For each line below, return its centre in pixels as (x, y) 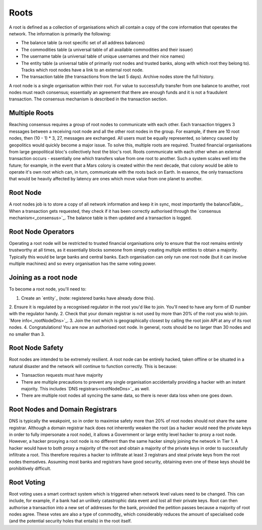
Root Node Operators (42, 232)
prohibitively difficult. (30, 468)
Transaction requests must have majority (62, 375)
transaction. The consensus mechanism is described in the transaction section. (88, 99)
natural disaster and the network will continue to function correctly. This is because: (93, 366)
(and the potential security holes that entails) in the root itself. (70, 521)
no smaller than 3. (27, 334)
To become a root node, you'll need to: (48, 289)
